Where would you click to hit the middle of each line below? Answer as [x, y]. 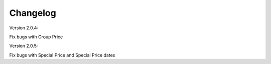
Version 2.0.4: [24, 28]
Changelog [33, 13]
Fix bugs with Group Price [36, 37]
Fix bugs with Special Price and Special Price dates [62, 55]
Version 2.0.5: [24, 46]
